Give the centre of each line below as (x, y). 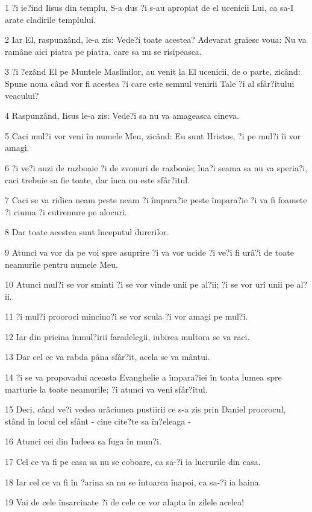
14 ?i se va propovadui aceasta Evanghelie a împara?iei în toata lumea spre (143, 377)
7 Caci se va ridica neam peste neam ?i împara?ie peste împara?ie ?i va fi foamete (156, 200)
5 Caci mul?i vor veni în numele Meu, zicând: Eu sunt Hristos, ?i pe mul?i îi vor (153, 135)
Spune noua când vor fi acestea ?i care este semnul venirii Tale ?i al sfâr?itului (150, 83)
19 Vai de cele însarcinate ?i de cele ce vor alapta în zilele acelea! (125, 502)
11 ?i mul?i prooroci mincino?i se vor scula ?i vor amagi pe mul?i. (126, 316)
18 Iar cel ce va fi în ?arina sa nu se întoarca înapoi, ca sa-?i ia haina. (133, 482)
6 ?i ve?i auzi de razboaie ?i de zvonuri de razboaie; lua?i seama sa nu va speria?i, (156, 167)
